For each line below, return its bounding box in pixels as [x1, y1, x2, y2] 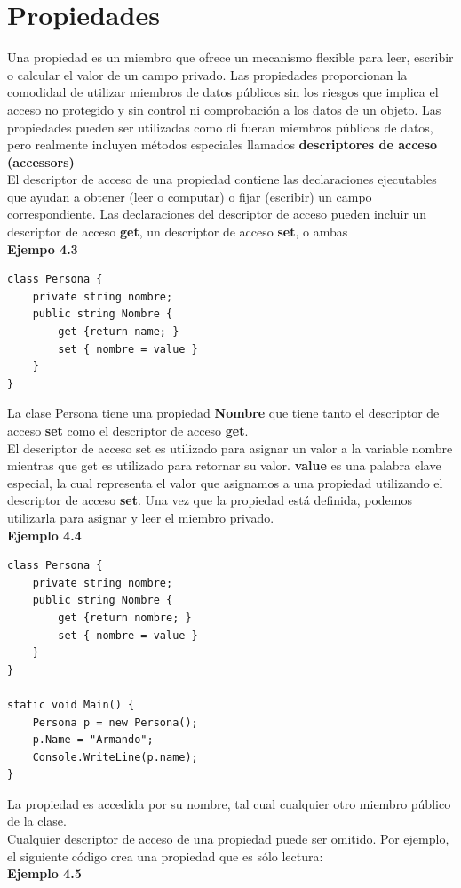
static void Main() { [7, 698, 135, 711]
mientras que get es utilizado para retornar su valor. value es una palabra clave [7, 456, 441, 475]
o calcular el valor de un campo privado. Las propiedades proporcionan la [7, 65, 408, 84]
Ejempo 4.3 [7, 239, 78, 258]
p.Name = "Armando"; [32, 733, 154, 747]
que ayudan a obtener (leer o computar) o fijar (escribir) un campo [7, 187, 372, 205]
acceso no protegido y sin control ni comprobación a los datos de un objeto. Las [7, 100, 441, 118]
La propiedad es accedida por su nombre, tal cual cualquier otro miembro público [7, 794, 451, 812]
